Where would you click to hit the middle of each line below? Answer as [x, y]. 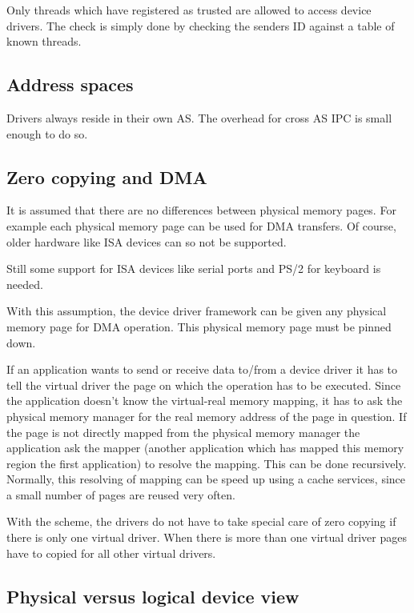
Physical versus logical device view [153, 596]
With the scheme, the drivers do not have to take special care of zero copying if [201, 521]
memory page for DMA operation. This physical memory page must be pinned [199, 326]
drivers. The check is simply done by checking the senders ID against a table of [201, 25]
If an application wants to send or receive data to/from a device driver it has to [202, 369]
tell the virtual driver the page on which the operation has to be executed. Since [204, 385]
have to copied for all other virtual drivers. [111, 553]
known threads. [44, 41]
